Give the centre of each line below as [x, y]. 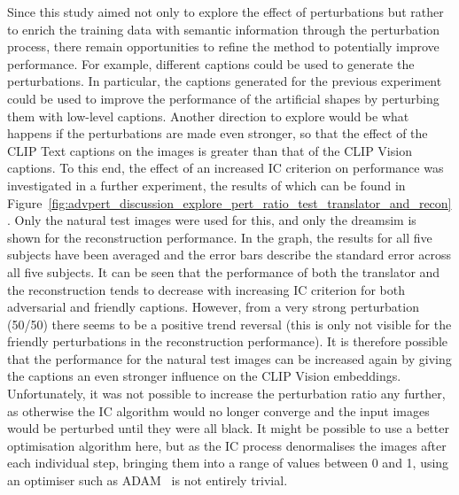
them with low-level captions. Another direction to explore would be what [208, 116]
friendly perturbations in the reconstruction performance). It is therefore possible [228, 341]
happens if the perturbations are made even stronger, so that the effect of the [218, 133]
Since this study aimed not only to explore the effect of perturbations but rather [226, 12]
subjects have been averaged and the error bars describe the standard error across [229, 255]
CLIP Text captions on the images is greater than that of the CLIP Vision [210, 150]
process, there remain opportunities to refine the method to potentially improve [223, 46]
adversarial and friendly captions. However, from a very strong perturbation [213, 307]
